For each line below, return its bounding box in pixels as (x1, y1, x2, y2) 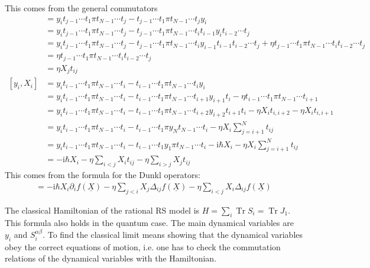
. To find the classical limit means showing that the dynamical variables (43, 228, 303, 241)
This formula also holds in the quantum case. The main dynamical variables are (5, 217, 294, 229)
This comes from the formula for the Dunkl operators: (5, 169, 200, 181)
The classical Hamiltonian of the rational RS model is (5, 204, 200, 216)
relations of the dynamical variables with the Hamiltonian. (5, 252, 217, 264)
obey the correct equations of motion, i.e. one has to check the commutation (5, 240, 281, 253)
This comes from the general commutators (5, 2, 158, 14)
